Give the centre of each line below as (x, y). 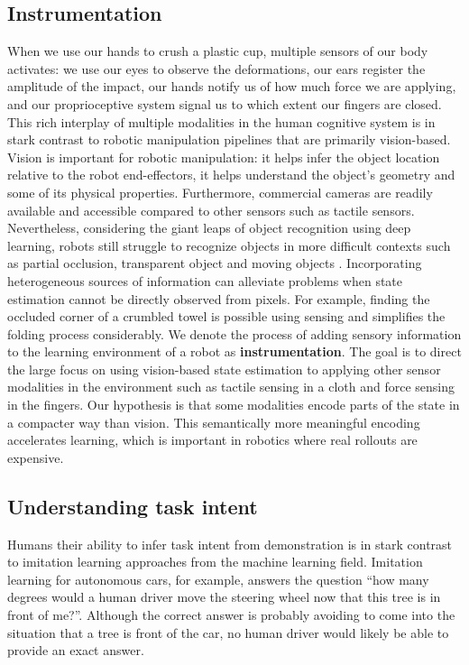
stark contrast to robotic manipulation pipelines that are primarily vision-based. (229, 139)
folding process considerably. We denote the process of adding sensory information (234, 333)
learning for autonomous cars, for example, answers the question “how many (218, 579)
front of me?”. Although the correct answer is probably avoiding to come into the (231, 615)
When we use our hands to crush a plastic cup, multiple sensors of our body (218, 51)
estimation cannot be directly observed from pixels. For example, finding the (219, 298)
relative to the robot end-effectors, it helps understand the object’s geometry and (231, 175)
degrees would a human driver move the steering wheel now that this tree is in (224, 597)
